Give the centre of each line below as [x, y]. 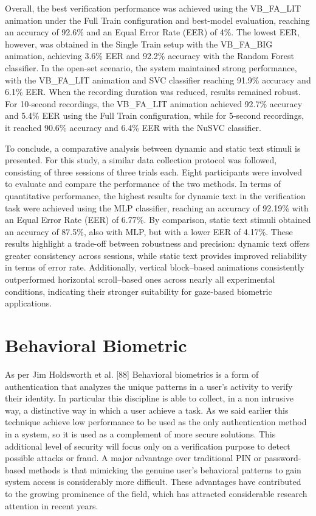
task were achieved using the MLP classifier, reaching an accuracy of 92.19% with [157, 207]
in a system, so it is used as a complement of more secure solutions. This [140, 433]
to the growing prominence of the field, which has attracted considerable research [156, 493]
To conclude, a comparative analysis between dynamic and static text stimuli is [153, 148]
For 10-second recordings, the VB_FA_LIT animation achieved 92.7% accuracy [154, 103]
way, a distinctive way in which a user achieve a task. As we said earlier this [147, 410]
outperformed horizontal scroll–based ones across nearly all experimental [140, 279]
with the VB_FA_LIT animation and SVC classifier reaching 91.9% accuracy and [158, 80]
